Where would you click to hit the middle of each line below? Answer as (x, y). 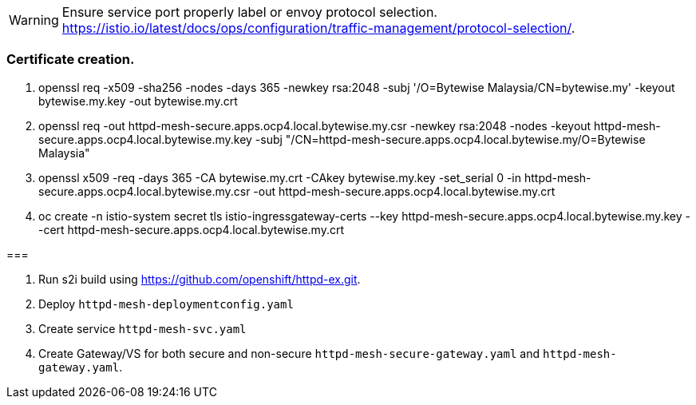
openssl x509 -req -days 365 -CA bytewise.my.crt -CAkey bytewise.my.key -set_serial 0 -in (280, 177)
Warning (34, 20)
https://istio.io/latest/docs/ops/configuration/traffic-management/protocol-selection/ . (318, 28)
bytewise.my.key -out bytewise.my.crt (138, 101)
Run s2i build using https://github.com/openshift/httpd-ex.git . (200, 279)
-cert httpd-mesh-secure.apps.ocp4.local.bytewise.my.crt (191, 229)
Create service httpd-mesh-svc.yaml (142, 328)
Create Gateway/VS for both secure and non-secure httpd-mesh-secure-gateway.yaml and (289, 353)
